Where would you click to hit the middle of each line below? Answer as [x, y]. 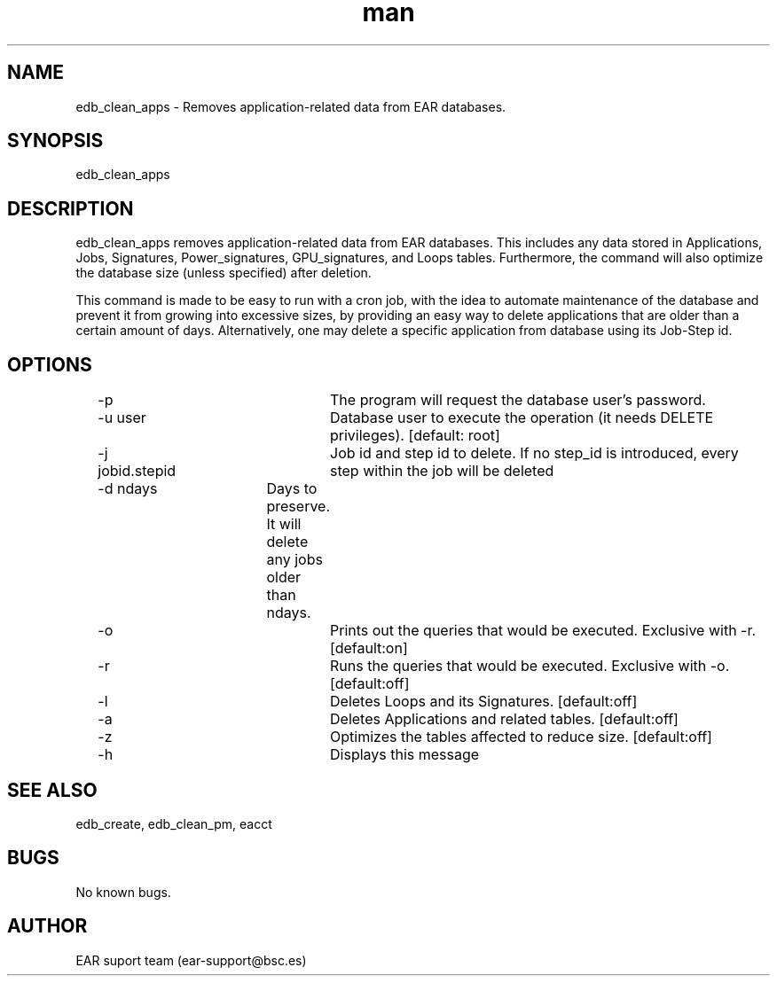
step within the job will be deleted [442, 471]
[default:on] [369, 648]
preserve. [298, 507]
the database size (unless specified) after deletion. [224, 273]
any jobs [294, 560]
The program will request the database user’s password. [518, 400]
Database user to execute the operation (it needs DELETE [522, 418]
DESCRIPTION [71, 208]
